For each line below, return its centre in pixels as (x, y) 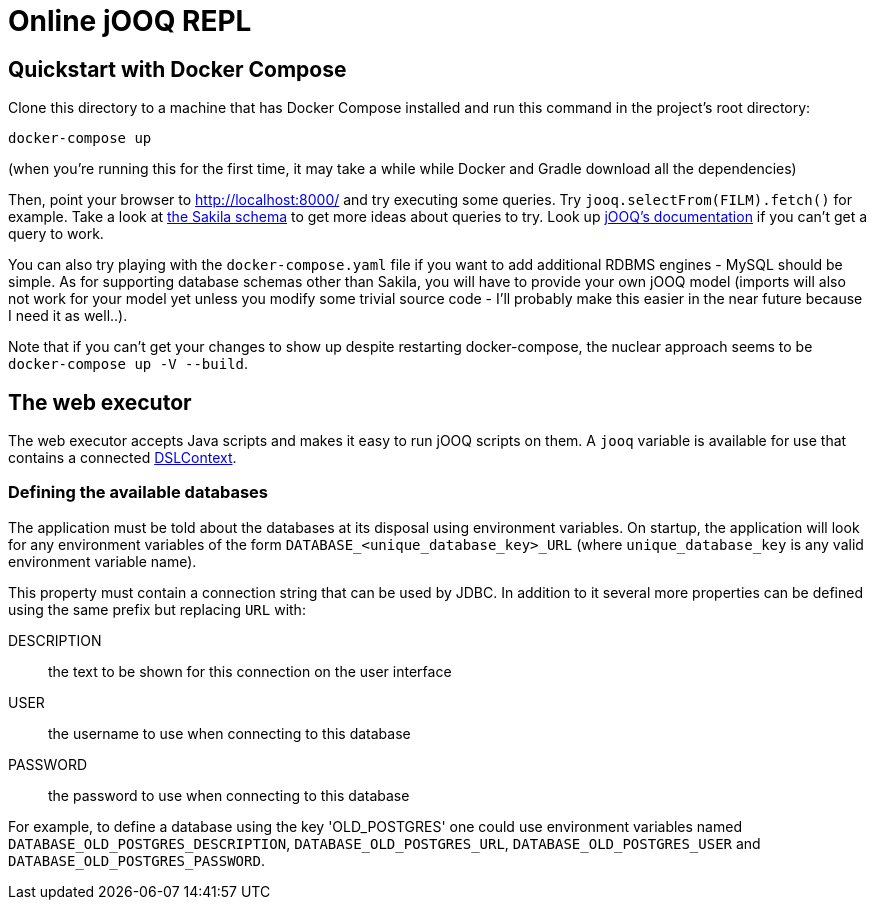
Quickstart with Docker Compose (177, 69)
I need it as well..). (68, 316)
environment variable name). (102, 561)
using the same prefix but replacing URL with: (157, 609)
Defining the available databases (138, 492)
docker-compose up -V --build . (128, 364)
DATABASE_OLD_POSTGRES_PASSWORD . (136, 860)
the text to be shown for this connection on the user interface (250, 671)
